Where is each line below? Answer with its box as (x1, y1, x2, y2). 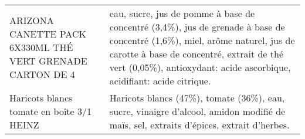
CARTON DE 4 (9, 67, 75, 81)
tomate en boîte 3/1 (9, 104, 91, 118)
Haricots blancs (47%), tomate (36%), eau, (109, 91, 285, 104)
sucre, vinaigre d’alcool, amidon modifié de (109, 104, 286, 118)
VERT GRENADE (9, 53, 87, 67)
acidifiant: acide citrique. (109, 74, 211, 87)
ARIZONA (9, 13, 54, 27)
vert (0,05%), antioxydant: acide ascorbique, (109, 60, 291, 74)
